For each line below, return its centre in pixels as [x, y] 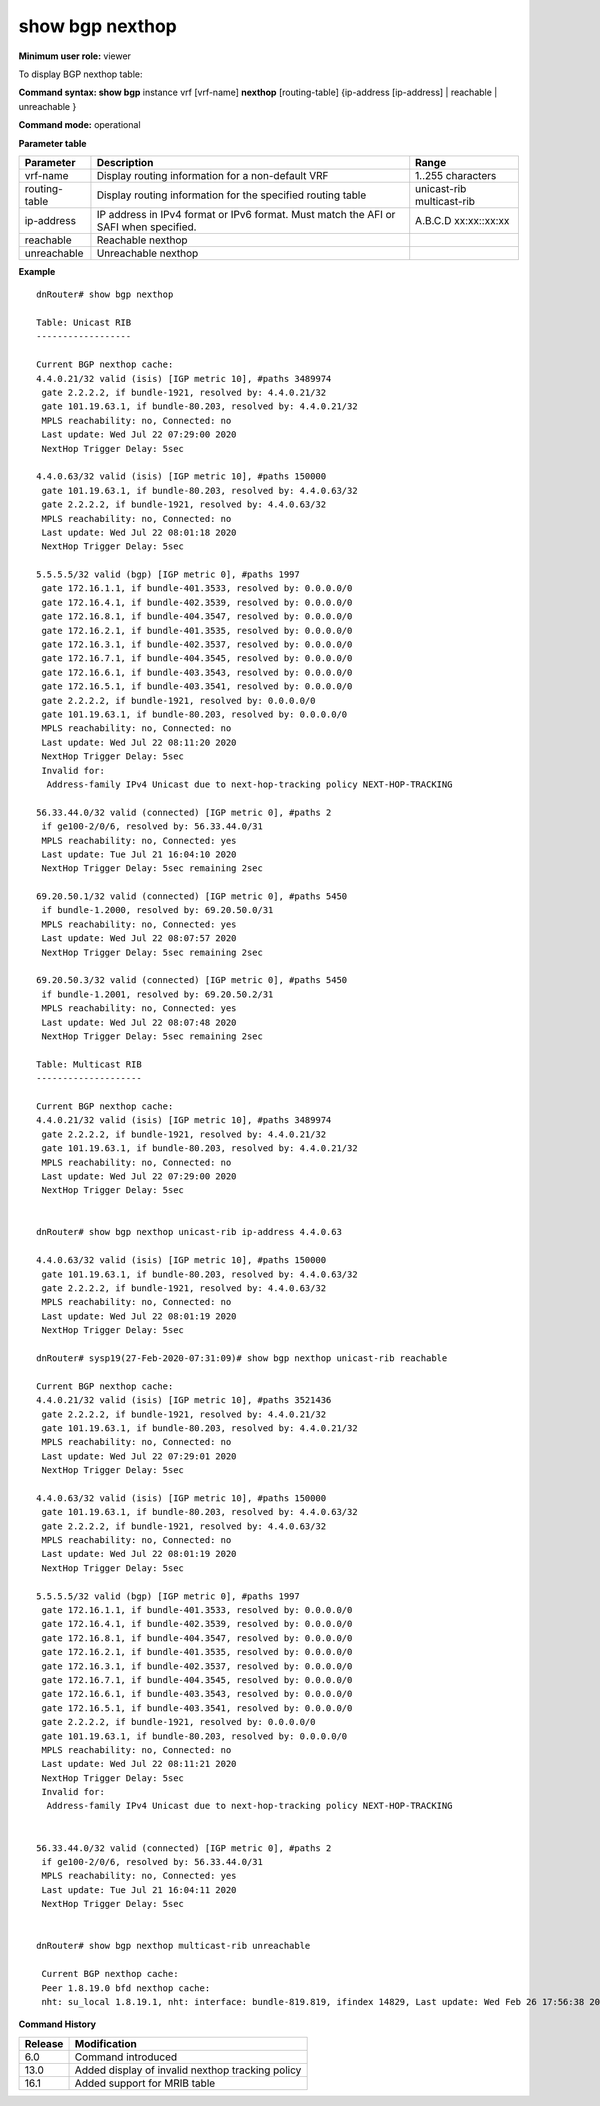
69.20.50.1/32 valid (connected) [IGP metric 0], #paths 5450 [192, 896]
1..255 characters [456, 175]
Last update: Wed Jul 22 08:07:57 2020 [139, 938]
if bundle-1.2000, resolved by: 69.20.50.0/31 [157, 910]
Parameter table [52, 143]
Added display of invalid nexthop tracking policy [188, 2070]
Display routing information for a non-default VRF [212, 175]
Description [125, 162]
